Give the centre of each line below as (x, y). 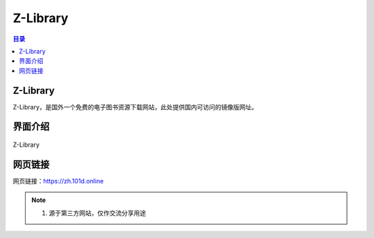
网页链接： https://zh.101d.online (58, 181)
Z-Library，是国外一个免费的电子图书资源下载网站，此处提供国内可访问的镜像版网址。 (135, 107)
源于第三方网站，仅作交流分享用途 (97, 213)
